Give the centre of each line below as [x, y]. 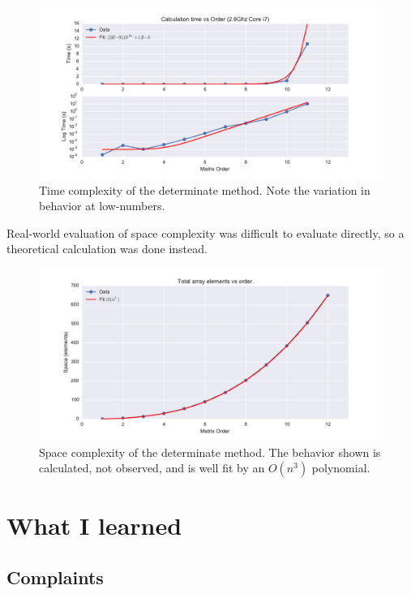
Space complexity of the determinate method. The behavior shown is [210, 452]
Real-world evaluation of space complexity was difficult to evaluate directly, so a [205, 232]
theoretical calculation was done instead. [107, 249]
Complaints [55, 577]
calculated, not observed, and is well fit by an [152, 468]
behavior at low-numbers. [102, 206]
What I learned [94, 525]
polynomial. [341, 468]
